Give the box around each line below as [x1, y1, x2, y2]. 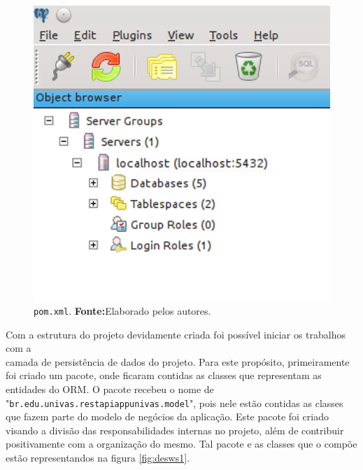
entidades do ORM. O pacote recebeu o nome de [6, 381, 214, 396]
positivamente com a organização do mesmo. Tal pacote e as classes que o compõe [6, 436, 357, 451]
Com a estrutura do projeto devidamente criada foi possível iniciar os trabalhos [6, 327, 346, 341]
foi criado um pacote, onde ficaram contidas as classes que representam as [6, 368, 322, 383]
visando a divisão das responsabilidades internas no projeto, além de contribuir [6, 422, 344, 437]
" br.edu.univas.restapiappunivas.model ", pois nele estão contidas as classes [6, 395, 343, 410]
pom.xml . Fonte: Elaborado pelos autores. [34, 303, 211, 318]
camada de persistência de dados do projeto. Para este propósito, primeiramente [6, 354, 350, 369]
